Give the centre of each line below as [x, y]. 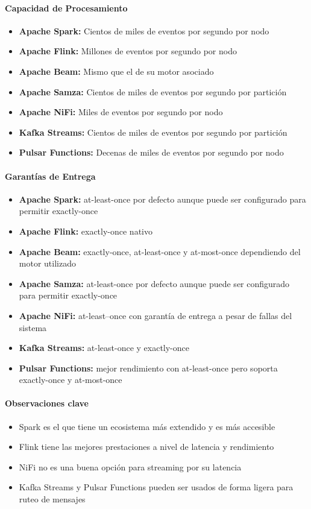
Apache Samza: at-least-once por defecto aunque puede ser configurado [154, 283]
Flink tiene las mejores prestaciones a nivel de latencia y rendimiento [146, 447]
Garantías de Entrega [50, 176]
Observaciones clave [47, 403]
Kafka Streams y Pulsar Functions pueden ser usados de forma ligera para [156, 487]
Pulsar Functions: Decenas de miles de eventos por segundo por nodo [151, 152]
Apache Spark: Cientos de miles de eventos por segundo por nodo [144, 30]
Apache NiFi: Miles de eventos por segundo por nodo [121, 112]
